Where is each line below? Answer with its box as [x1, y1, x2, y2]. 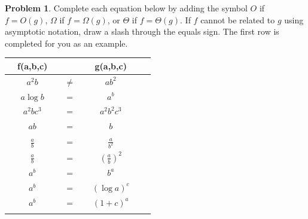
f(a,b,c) [17, 59, 48, 72]
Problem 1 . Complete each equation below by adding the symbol [5, 2, 248, 14]
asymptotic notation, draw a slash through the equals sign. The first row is [5, 25, 279, 38]
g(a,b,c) [94, 59, 127, 72]
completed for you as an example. [5, 36, 128, 49]
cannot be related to [200, 13, 275, 26]
